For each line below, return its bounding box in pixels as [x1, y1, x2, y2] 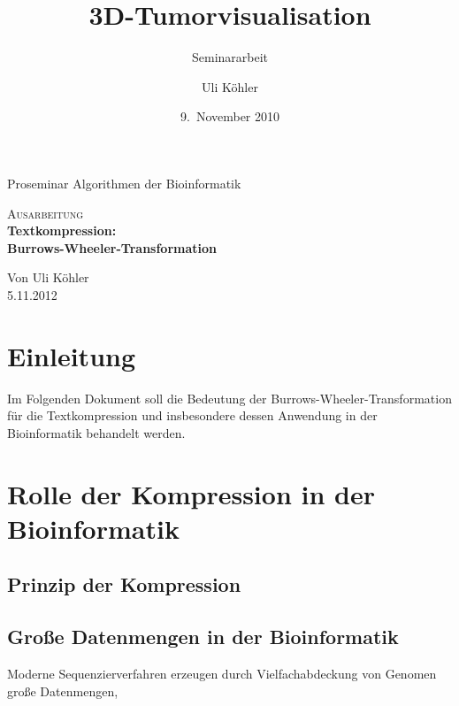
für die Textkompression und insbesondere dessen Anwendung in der [7, 406, 378, 425]
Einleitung [7, 337, 136, 373]
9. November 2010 [180, 107, 280, 126]
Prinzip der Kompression [7, 571, 241, 598]
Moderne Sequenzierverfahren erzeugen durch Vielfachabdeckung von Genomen [7, 664, 437, 682]
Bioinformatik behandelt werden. [7, 423, 186, 441]
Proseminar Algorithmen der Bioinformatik [7, 173, 241, 192]
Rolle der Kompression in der [7, 475, 375, 511]
